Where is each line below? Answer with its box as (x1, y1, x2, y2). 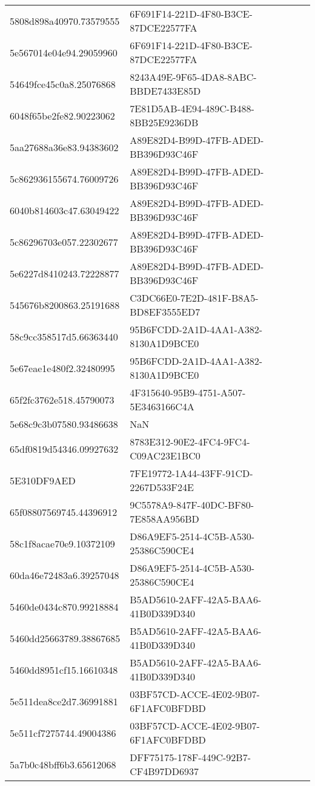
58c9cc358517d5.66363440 (10, 329, 118, 344)
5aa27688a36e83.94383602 (10, 140, 119, 154)
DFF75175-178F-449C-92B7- (130, 750, 251, 764)
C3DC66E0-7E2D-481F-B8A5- (130, 291, 259, 305)
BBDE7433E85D (130, 84, 201, 98)
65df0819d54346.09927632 (10, 441, 119, 456)
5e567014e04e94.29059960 (10, 45, 118, 59)
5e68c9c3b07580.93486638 (10, 417, 118, 431)
